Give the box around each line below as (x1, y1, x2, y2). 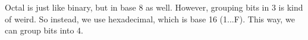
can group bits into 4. (5, 24, 83, 36)
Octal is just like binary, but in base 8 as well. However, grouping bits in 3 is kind (5, 1, 303, 13)
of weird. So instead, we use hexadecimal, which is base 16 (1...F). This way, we (5, 12, 295, 25)
